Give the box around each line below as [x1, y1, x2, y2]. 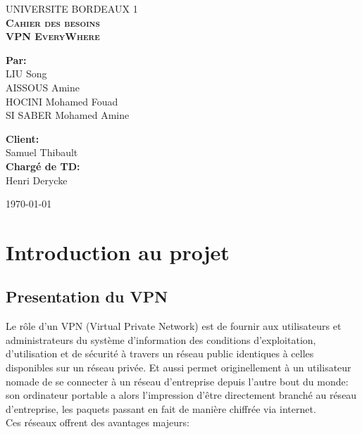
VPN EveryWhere [6, 29, 100, 44]
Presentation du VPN [6, 286, 168, 307]
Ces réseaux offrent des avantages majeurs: [6, 415, 190, 430]
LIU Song [6, 66, 47, 81]
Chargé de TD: [6, 158, 80, 173]
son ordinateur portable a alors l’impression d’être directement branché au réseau [6, 388, 357, 402]
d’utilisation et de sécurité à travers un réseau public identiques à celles [6, 346, 314, 361]
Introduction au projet [6, 237, 230, 266]
